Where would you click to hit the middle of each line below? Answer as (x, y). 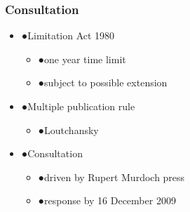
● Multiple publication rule (78, 106)
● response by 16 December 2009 (107, 200)
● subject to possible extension (103, 82)
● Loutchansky (68, 130)
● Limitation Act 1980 (68, 35)
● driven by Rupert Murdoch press (111, 177)
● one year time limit (82, 59)
